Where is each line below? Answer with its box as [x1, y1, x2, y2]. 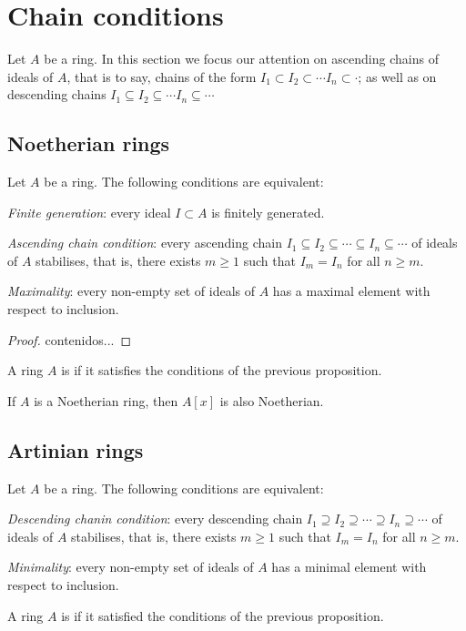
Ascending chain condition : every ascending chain [7, 233, 282, 252]
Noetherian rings [7, 129, 170, 158]
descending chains [7, 85, 106, 104]
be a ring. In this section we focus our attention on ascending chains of [44, 49, 439, 68]
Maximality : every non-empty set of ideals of [7, 281, 256, 300]
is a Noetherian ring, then [34, 391, 178, 410]
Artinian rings [7, 435, 144, 463]
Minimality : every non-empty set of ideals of [7, 557, 254, 576]
